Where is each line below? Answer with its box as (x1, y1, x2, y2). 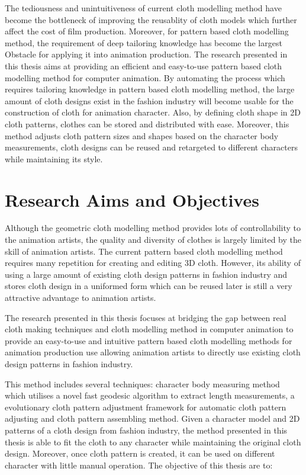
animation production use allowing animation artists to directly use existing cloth (5, 346, 301, 358)
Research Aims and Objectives (5, 187, 259, 211)
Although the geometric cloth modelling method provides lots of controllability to (5, 222, 301, 234)
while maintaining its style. (5, 152, 103, 165)
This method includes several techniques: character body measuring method (5, 377, 280, 390)
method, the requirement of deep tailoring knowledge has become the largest (5, 36, 282, 49)
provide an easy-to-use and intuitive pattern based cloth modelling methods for (5, 334, 292, 346)
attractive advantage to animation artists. (5, 291, 156, 303)
